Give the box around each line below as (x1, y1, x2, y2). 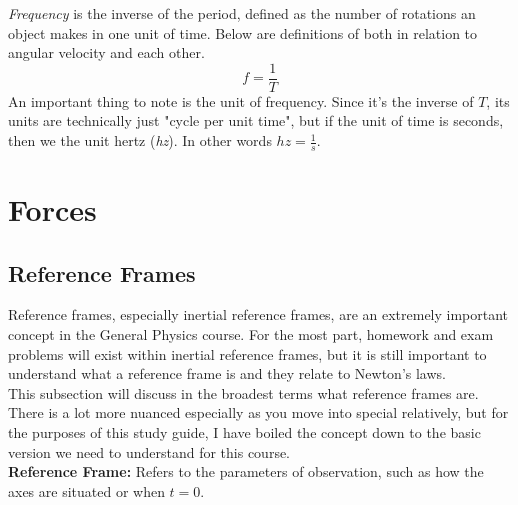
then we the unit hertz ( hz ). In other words (8, 130, 272, 151)
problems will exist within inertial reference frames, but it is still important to (8, 343, 487, 364)
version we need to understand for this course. (8, 441, 291, 462)
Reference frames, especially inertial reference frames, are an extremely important (8, 304, 509, 325)
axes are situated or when (8, 480, 165, 501)
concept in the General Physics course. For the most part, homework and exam (8, 324, 494, 345)
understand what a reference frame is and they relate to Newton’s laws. (8, 363, 446, 384)
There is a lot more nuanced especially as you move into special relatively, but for (8, 402, 509, 423)
